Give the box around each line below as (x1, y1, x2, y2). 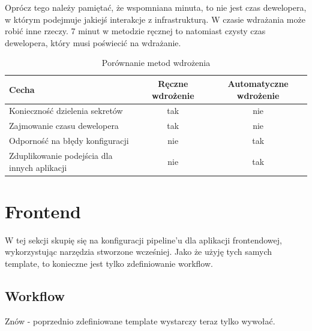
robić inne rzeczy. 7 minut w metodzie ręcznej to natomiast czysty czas (5, 25, 266, 37)
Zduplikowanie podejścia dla (9, 149, 113, 161)
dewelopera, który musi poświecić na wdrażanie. (5, 36, 181, 49)
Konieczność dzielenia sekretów (9, 104, 123, 117)
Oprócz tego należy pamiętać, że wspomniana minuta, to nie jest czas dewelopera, (5, 1, 307, 13)
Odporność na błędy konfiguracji (9, 134, 129, 147)
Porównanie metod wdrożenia (101, 56, 211, 69)
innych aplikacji (9, 161, 67, 173)
